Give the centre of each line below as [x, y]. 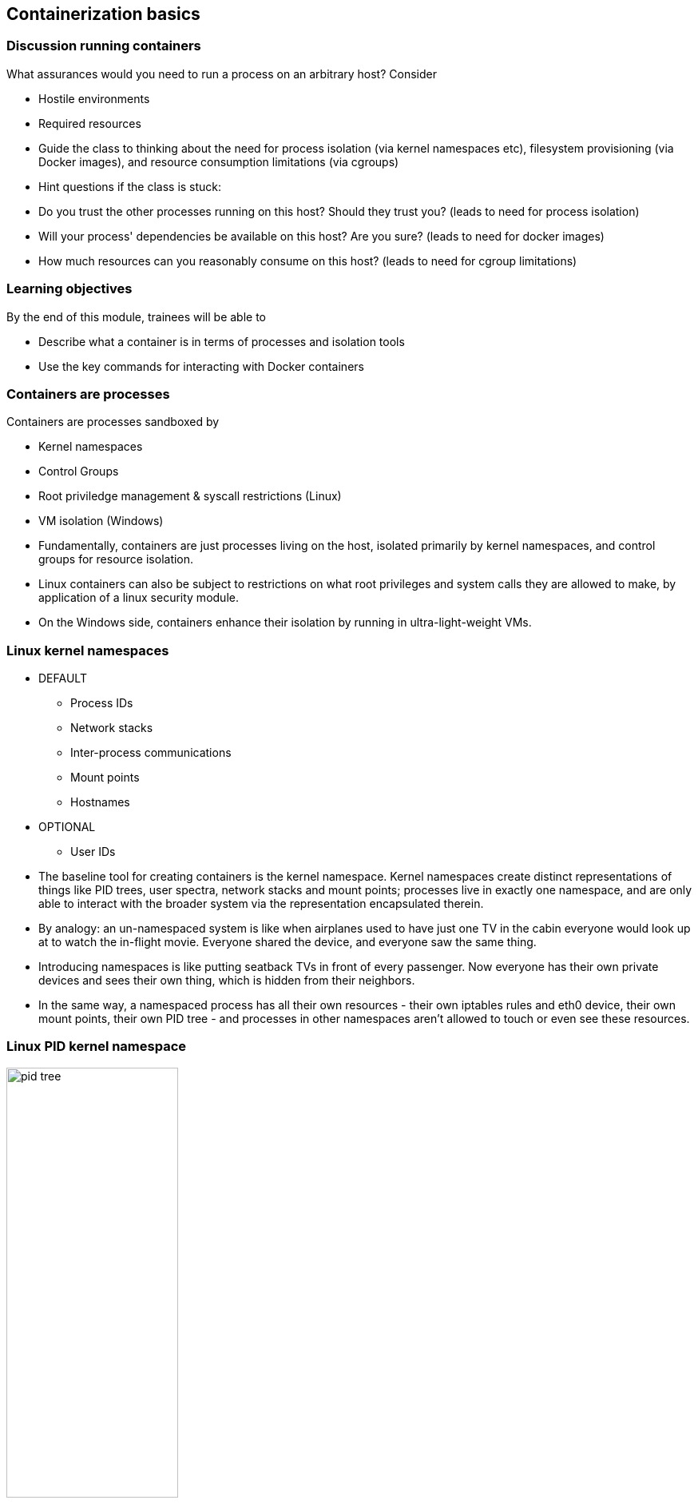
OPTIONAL [67, 827]
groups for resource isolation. [116, 559]
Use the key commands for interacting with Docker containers [201, 366]
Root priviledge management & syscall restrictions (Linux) [190, 496]
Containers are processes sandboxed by [113, 422]
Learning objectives [69, 289]
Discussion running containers [104, 46]
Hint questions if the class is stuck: [130, 186]
